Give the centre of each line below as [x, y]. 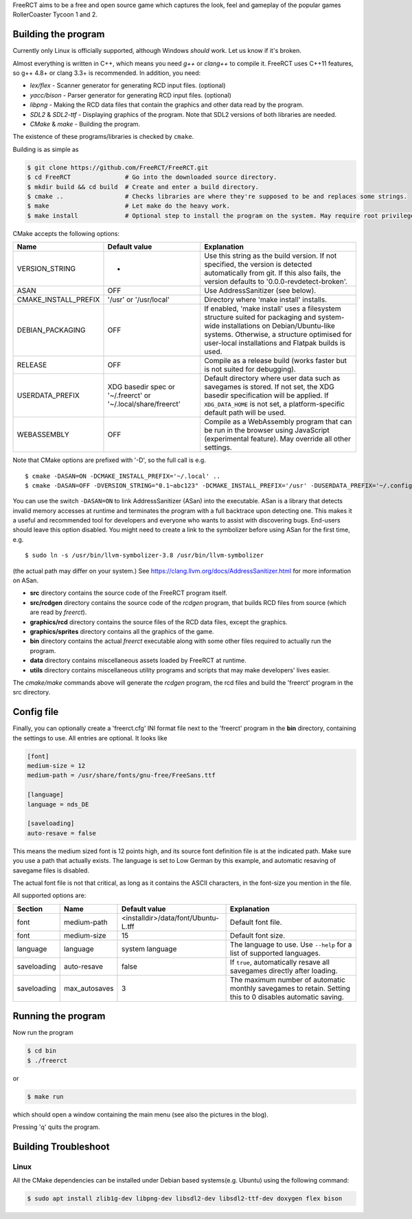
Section [30, 909]
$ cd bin [42, 1051]
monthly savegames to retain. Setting [290, 988]
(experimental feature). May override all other [277, 439]
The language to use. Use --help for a [291, 944]
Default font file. [256, 922]
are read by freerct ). [58, 613]
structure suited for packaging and [260, 318]
